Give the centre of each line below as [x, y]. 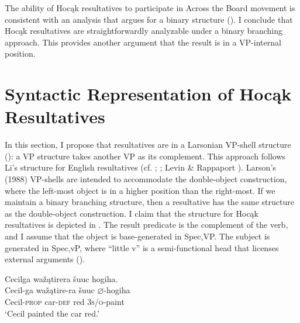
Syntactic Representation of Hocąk [148, 94]
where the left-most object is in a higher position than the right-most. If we [140, 190]
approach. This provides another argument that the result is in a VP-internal [143, 42]
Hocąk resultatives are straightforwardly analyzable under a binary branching [144, 31]
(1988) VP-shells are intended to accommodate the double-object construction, [146, 179]
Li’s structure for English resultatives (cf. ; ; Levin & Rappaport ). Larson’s [140, 167]
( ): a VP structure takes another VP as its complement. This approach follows [145, 156]
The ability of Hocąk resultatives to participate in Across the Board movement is [150, 8]
